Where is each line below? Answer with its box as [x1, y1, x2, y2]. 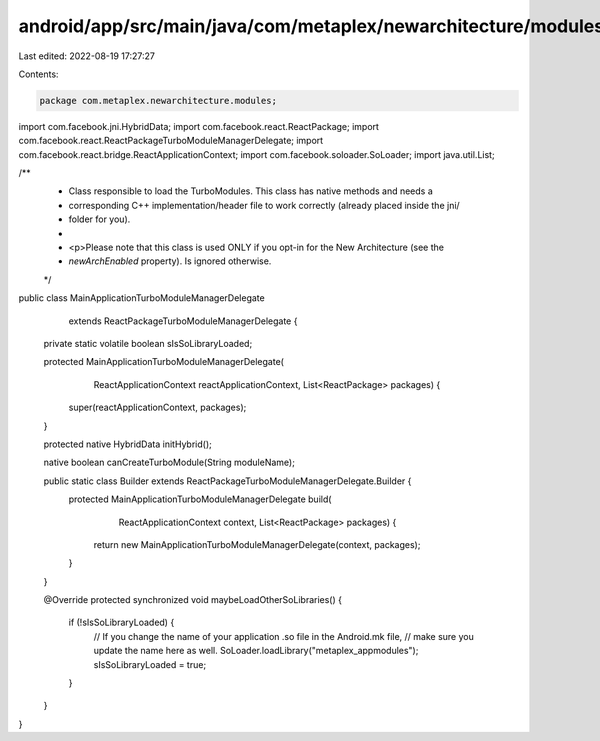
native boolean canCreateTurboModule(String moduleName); [43, 456, 295, 469]
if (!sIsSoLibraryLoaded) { [68, 616, 175, 629]
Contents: [18, 68, 59, 80]
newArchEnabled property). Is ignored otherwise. [68, 255, 272, 267]
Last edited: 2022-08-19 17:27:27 [18, 50, 155, 62]
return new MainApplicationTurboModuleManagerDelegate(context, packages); [93, 538, 421, 550]
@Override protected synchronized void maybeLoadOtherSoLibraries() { [43, 594, 342, 606]
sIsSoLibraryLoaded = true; [93, 658, 207, 670]
